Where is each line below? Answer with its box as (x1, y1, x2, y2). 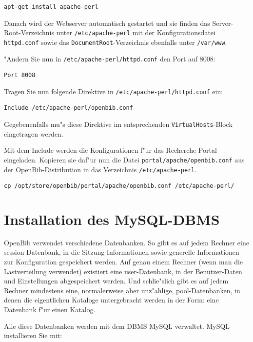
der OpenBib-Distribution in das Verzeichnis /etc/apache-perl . (4, 164, 197, 174)
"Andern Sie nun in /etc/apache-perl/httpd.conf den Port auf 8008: (4, 53, 215, 63)
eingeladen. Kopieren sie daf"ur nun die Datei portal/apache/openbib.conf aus (4, 154, 245, 164)
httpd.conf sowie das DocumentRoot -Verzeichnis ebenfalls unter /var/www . (4, 37, 227, 47)
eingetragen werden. (4, 128, 63, 139)
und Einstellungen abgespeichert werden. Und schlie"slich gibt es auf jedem (4, 276, 229, 286)
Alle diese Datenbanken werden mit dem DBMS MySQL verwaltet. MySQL (4, 321, 230, 331)
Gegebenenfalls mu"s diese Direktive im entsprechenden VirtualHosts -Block (4, 119, 233, 129)
